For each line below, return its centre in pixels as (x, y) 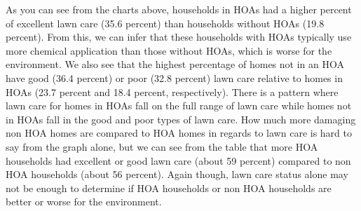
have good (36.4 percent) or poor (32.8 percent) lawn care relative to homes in (174, 77)
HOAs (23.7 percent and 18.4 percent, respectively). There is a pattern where (172, 91)
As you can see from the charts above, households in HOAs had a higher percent (179, 9)
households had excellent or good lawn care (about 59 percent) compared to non (178, 160)
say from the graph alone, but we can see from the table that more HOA (162, 146)
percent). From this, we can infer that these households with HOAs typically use (179, 37)
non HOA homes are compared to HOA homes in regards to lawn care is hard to (179, 133)
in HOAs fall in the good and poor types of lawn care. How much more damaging (181, 119)
